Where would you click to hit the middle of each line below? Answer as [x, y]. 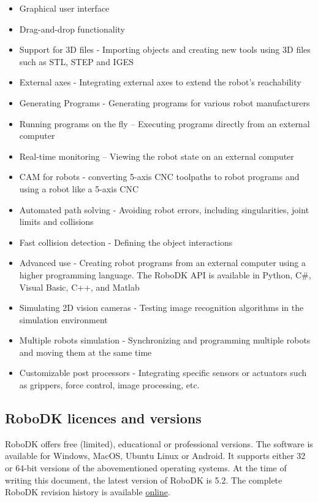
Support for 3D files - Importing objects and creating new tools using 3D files [165, 49]
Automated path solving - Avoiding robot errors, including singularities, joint [164, 209]
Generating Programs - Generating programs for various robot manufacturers [165, 102]
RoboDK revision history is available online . [88, 492]
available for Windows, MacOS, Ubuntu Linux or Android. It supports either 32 [155, 456]
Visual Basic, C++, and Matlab [79, 287]
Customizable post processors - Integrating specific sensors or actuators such [163, 373]
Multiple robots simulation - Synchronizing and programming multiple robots [165, 340]
